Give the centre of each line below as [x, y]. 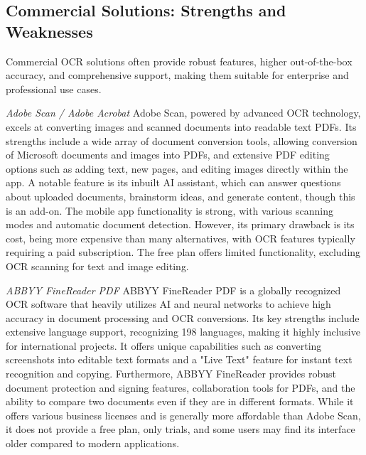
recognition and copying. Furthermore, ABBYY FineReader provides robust [171, 374]
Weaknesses [49, 31]
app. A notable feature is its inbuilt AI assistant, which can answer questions [173, 182]
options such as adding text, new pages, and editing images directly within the [177, 168]
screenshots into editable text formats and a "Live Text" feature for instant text [179, 359]
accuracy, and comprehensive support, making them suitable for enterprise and [177, 75]
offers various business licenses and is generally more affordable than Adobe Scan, [183, 415]
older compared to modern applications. [93, 443]
